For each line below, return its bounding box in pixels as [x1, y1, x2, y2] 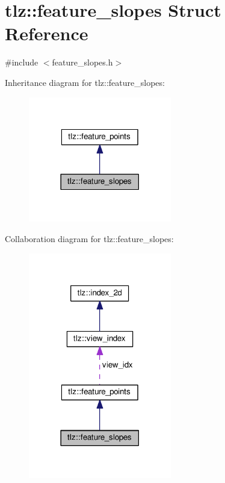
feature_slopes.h [52, 56, 113, 68]
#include [5, 56, 39, 68]
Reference [5, 21, 88, 46]
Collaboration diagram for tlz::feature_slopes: [5, 232, 174, 245]
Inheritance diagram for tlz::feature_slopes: [5, 76, 165, 88]
